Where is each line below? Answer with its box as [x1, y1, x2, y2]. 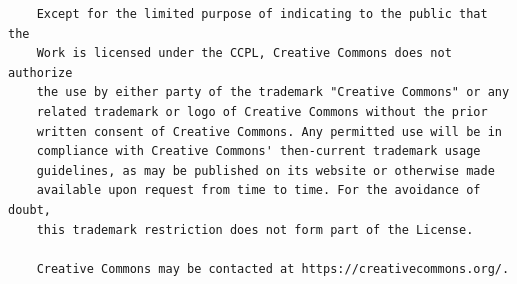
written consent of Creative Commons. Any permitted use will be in [36, 124, 502, 139]
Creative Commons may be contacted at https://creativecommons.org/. [36, 261, 510, 276]
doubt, [8, 202, 51, 217]
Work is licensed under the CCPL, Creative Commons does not [36, 46, 452, 61]
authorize [8, 65, 73, 80]
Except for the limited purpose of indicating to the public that [36, 7, 488, 21]
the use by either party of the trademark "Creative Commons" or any [36, 85, 510, 100]
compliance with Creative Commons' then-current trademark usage [36, 144, 481, 159]
